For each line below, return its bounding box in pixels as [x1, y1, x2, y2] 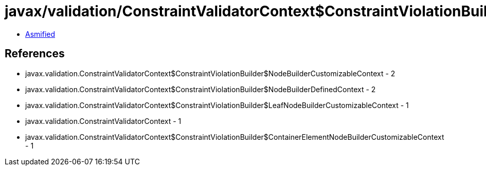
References [5, 47, 65, 60]
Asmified [25, 29, 56, 38]
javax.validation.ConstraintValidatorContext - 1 [25, 116, 182, 125]
